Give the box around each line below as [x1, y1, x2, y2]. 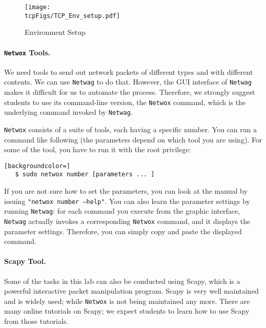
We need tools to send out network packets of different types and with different [4, 66, 253, 77]
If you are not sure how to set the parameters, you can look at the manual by [4, 186, 248, 196]
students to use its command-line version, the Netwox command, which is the [4, 96, 246, 107]
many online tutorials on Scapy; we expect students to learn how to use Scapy [4, 305, 250, 316]
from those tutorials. [4, 316, 69, 326]
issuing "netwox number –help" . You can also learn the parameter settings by [4, 195, 250, 206]
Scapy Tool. [4, 256, 46, 266]
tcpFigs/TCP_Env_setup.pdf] [25, 12, 120, 19]
